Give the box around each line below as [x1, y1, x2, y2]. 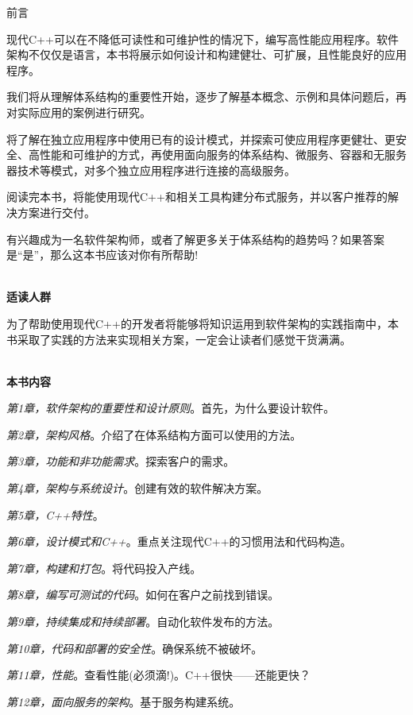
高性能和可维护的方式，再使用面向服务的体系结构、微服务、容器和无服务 [28, 146, 407, 163]
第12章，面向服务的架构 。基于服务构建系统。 [6, 693, 241, 709]
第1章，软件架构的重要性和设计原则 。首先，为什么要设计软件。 [6, 400, 335, 416]
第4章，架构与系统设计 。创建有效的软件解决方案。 [6, 480, 268, 497]
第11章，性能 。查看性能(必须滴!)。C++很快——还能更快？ [6, 667, 311, 683]
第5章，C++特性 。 [6, 506, 104, 523]
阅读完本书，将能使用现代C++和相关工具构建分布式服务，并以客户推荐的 [6, 188, 388, 205]
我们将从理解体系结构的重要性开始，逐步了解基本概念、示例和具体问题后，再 [6, 88, 407, 105]
